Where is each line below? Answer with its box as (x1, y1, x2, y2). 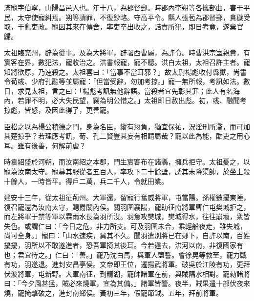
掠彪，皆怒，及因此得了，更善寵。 (4, 104, 113, 115)
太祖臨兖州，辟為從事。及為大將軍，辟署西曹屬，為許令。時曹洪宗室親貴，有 (4, 47, 250, 58)
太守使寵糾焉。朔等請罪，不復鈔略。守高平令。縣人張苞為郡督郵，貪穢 (17, 12, 243, 22)
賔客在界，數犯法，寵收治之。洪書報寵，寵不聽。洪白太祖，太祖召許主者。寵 (4, 57, 250, 67)
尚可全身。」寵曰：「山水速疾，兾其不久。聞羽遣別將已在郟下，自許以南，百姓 (4, 230, 250, 241)
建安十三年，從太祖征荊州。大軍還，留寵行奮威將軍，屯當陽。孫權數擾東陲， (4, 192, 250, 202)
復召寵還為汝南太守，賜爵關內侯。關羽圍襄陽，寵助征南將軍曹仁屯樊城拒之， (4, 201, 250, 212)
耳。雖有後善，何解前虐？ (4, 140, 86, 150)
